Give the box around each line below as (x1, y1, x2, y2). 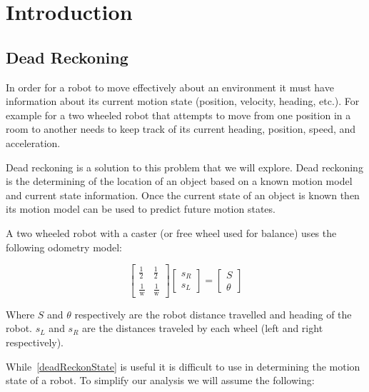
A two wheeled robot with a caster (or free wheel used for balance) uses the (6, 225, 337, 240)
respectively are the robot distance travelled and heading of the (74, 306, 352, 321)
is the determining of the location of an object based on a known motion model (6, 174, 353, 189)
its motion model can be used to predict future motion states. (6, 201, 276, 216)
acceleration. (6, 135, 61, 150)
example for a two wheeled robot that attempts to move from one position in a (6, 107, 351, 122)
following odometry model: (6, 239, 123, 254)
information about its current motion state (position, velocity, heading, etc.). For (6, 94, 360, 109)
